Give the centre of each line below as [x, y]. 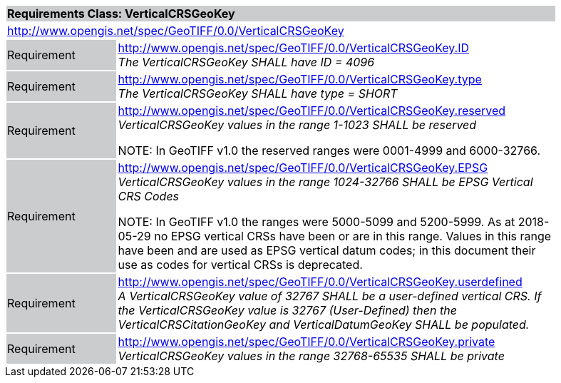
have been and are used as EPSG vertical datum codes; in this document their [327, 250]
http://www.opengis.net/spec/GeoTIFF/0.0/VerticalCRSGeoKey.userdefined [320, 282]
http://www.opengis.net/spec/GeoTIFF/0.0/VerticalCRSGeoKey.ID [294, 48]
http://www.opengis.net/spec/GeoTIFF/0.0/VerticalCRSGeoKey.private [307, 342]
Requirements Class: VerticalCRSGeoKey [121, 14]
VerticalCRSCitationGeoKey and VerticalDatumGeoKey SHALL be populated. [324, 325]
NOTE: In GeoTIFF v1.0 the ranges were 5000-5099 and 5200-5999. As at [316, 222]
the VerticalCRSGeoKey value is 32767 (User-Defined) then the [287, 310]
